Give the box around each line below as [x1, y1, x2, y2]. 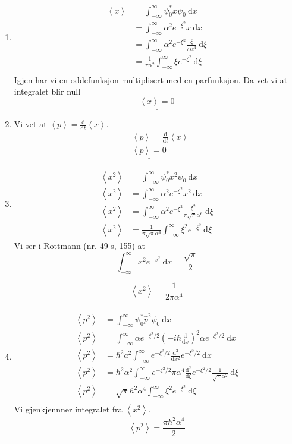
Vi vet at [14, 118, 47, 130]
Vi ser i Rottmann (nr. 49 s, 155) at [14, 239, 145, 251]
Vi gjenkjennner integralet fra [14, 403, 123, 415]
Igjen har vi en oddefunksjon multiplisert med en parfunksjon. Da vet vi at [14, 73, 288, 86]
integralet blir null [14, 85, 81, 97]
